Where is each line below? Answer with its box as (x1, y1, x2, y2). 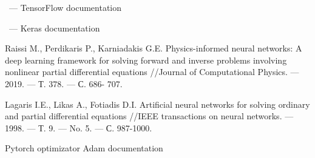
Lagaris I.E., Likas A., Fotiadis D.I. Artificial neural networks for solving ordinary (5, 97, 310, 110)
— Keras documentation (8, 21, 100, 34)
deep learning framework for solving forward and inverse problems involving (5, 53, 287, 66)
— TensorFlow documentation (8, 1, 122, 13)
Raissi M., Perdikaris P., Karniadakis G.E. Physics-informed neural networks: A (5, 42, 302, 54)
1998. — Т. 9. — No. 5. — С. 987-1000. (5, 121, 152, 134)
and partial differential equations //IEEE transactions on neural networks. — (5, 110, 294, 122)
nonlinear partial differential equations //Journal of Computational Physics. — (5, 65, 299, 78)
